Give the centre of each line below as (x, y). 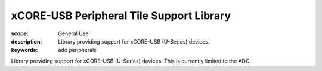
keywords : (24, 50)
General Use (73, 33)
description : (27, 41)
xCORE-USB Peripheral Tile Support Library (121, 16)
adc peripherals (77, 50)
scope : (20, 33)
